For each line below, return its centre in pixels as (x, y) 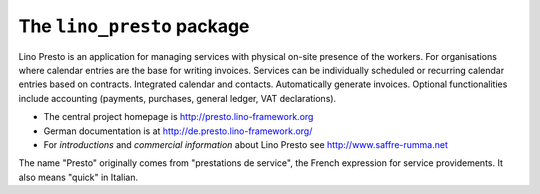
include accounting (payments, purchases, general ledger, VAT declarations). (177, 98)
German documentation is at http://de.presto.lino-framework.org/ (178, 131)
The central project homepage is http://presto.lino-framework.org (178, 117)
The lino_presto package (134, 26)
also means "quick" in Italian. (78, 177)
